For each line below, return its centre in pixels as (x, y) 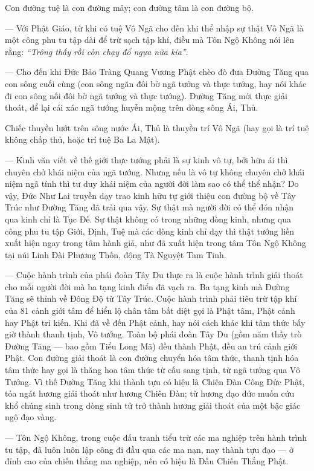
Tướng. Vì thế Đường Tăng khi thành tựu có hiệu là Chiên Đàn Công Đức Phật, (155, 381)
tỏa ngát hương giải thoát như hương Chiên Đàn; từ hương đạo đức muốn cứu (150, 393)
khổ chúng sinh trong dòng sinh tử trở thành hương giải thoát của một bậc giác (153, 405)
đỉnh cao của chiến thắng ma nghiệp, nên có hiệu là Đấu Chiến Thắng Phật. (147, 461)
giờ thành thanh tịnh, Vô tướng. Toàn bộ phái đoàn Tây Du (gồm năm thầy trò (153, 334)
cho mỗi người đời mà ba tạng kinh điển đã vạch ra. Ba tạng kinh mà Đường (147, 286)
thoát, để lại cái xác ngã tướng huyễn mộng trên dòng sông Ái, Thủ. (132, 107)
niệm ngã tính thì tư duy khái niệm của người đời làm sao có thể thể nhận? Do (152, 184)
